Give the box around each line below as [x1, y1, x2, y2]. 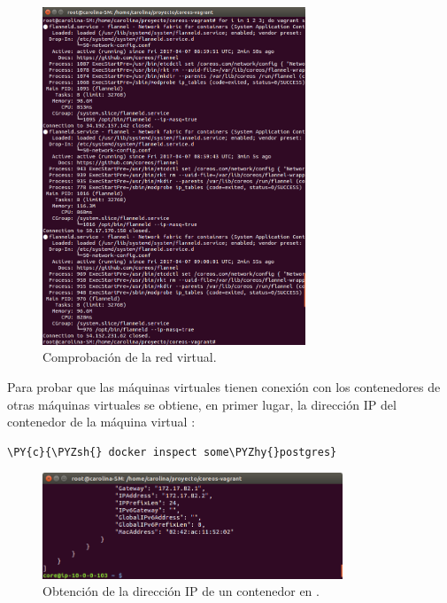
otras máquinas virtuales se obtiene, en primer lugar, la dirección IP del [7, 395, 397, 413]
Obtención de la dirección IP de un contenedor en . [42, 582, 320, 600]
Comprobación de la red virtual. [42, 348, 217, 366]
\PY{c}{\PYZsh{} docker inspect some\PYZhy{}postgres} [7, 445, 337, 458]
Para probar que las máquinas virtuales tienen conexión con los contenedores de [7, 377, 441, 395]
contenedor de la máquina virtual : [7, 412, 196, 431]
